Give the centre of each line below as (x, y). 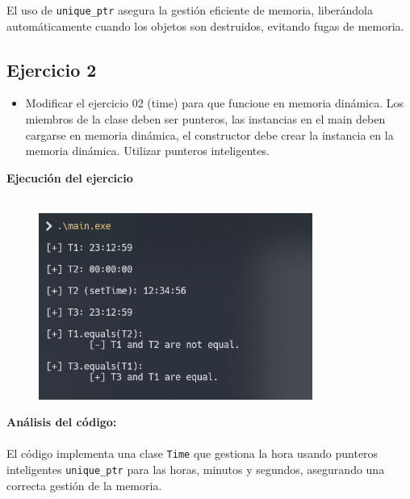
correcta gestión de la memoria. (84, 485)
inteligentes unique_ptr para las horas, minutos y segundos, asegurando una (196, 470)
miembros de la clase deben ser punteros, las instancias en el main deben (205, 119)
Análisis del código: (62, 422)
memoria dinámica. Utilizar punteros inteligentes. (147, 151)
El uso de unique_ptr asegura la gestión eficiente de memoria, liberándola (190, 10)
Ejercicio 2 (52, 69)
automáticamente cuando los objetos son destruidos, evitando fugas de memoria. (205, 25)
